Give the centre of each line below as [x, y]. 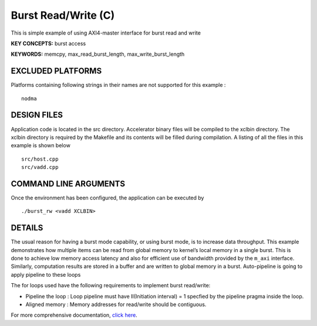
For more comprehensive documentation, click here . [74, 315]
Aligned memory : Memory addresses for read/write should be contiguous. [116, 304]
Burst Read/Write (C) [63, 15]
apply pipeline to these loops [46, 274]
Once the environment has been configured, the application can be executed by [107, 198]
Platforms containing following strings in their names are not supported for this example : [118, 85]
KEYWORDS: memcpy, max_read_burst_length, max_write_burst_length [98, 54]
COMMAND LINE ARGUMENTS [68, 184]
